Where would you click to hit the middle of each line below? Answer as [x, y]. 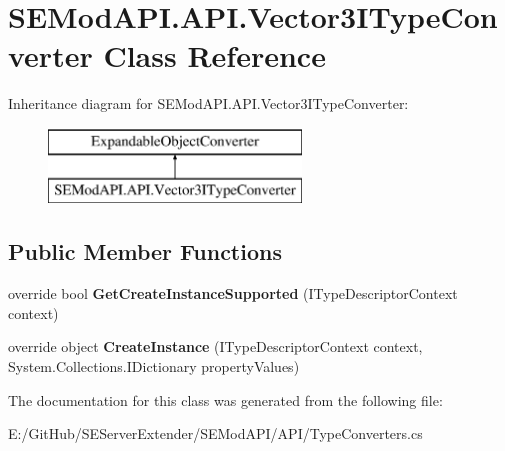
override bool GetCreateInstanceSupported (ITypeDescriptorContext [233, 293]
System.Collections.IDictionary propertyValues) [154, 366]
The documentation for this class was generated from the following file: [225, 399]
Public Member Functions [145, 251]
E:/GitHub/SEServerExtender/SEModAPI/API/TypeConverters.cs [215, 433]
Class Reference [214, 55]
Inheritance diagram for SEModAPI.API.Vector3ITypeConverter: [208, 103]
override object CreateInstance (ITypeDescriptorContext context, [215, 346]
